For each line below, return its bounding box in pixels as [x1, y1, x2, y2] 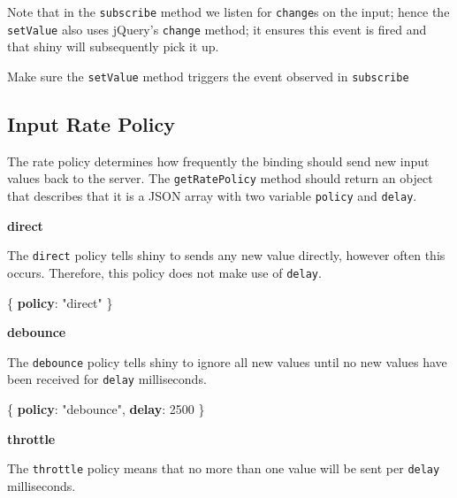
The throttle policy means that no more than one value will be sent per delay [7, 459, 440, 478]
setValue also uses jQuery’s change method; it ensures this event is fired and [7, 19, 427, 38]
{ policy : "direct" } [7, 293, 113, 311]
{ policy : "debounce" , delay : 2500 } [7, 400, 205, 418]
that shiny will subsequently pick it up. [7, 37, 219, 56]
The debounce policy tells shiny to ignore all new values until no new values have [7, 352, 447, 371]
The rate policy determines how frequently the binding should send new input [7, 151, 430, 170]
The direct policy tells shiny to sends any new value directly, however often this [7, 246, 446, 264]
